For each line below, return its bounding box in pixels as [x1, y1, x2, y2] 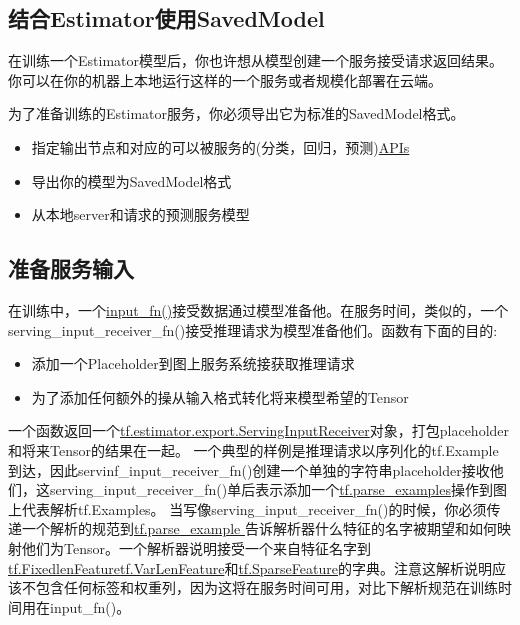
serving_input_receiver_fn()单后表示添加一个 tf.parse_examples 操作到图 [49, 479, 507, 500]
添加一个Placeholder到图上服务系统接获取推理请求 [31, 353, 355, 374]
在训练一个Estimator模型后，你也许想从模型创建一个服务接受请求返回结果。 [8, 50, 503, 71]
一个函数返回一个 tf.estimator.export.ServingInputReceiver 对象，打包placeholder [8, 420, 510, 441]
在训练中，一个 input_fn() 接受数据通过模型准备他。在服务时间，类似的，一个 [8, 299, 509, 320]
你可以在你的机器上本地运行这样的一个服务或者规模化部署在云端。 [8, 69, 442, 90]
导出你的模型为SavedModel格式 [31, 170, 232, 191]
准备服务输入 [8, 253, 134, 284]
